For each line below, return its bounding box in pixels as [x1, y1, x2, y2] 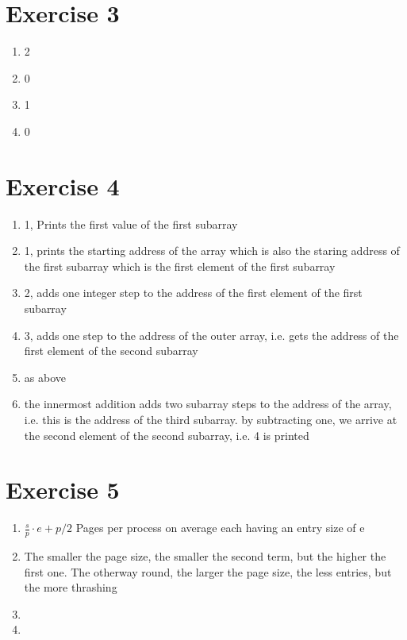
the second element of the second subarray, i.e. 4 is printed [24, 426, 309, 443]
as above [24, 368, 66, 385]
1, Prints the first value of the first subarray [24, 215, 238, 232]
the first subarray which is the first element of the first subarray [24, 257, 336, 274]
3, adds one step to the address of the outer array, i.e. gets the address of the [24, 326, 399, 343]
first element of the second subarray [24, 342, 198, 359]
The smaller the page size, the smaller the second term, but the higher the [24, 548, 386, 565]
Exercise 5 [6, 473, 120, 506]
